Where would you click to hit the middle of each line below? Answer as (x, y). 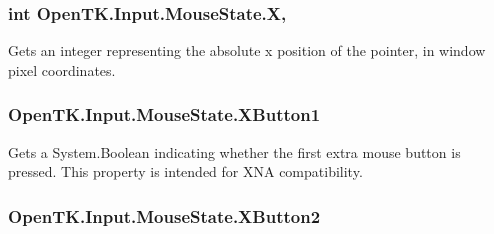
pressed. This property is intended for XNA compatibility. (185, 171)
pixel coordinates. (62, 69)
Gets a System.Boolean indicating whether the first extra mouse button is (234, 151)
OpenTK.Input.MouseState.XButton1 (164, 114)
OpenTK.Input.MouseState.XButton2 (164, 215)
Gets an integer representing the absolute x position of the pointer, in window (247, 50)
